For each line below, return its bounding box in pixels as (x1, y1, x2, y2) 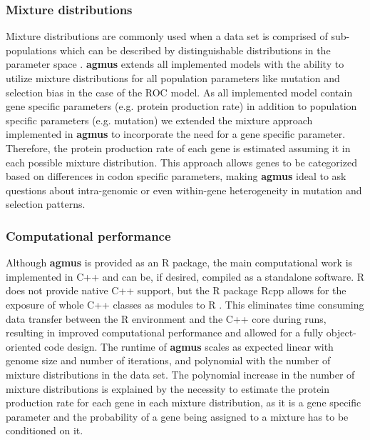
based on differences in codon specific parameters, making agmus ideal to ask (6, 169, 346, 184)
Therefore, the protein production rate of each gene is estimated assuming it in (6, 140, 351, 155)
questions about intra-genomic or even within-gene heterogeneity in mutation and (6, 182, 362, 197)
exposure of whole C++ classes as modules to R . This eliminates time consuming (6, 296, 364, 311)
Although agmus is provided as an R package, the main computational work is (6, 255, 353, 270)
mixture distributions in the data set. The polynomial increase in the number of (6, 366, 355, 381)
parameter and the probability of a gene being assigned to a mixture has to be (6, 409, 349, 424)
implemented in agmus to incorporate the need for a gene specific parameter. (6, 126, 346, 141)
